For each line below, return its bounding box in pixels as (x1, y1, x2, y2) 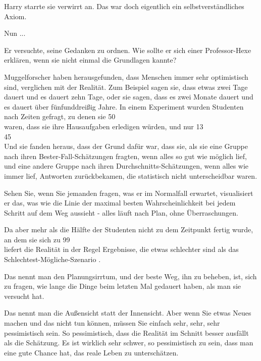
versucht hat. (4, 290, 44, 301)
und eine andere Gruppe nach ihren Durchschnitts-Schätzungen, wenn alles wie (4, 161, 249, 171)
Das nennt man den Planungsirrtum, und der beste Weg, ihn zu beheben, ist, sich (4, 271, 257, 281)
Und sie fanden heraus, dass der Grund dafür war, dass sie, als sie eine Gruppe (4, 141, 248, 151)
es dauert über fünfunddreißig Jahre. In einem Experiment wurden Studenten (4, 101, 244, 112)
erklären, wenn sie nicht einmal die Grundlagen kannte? (4, 55, 177, 65)
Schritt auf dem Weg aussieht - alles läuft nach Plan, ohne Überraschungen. (4, 207, 238, 218)
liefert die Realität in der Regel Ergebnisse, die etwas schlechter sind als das (4, 244, 239, 254)
